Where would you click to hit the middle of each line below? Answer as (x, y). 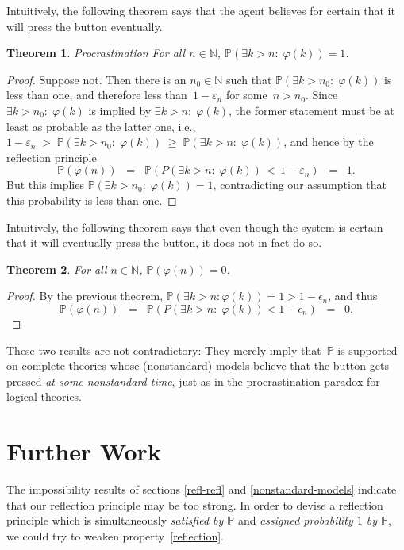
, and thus (353, 296)
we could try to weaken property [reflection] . (115, 535)
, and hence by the (329, 142)
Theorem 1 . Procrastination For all (96, 53)
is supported (367, 350)
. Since (321, 95)
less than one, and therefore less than (97, 95)
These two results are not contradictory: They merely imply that (164, 350)
